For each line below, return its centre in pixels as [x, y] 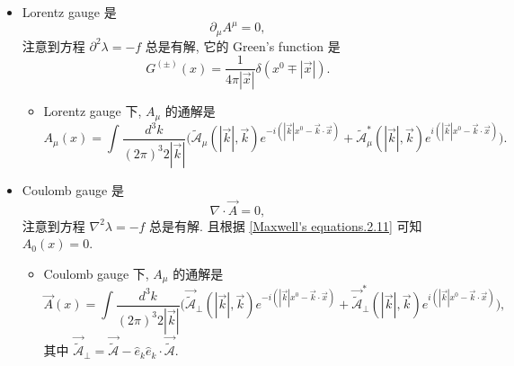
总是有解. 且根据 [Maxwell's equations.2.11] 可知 [286, 225]
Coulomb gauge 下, [96, 273]
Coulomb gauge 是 [73, 189]
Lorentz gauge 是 [69, 12]
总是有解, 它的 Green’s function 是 [243, 45]
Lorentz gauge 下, [93, 111]
